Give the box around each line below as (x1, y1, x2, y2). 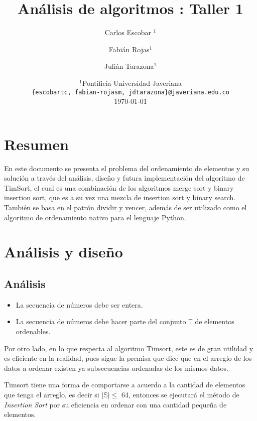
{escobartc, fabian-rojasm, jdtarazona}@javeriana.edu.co (32, 88, 229, 96)
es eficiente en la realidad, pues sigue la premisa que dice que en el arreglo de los (4, 353, 252, 363)
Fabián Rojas (108, 44, 150, 54)
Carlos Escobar (104, 27, 151, 38)
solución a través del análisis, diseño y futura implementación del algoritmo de (4, 173, 245, 183)
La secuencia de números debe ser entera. (16, 299, 143, 310)
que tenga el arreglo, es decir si (4, 389, 99, 399)
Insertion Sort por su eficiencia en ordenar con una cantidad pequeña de (4, 399, 227, 409)
